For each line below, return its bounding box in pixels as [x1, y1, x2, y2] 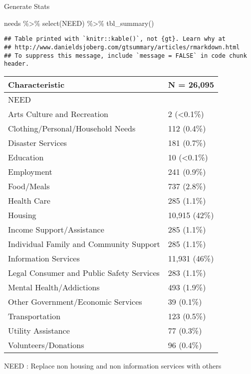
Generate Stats [4, 1, 50, 11]
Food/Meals [8, 180, 50, 192]
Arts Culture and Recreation [8, 108, 108, 120]
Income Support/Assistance [8, 223, 104, 235]
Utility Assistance [8, 324, 70, 336]
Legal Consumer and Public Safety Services [8, 266, 160, 278]
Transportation [8, 310, 61, 322]
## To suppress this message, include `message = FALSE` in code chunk [4, 52, 247, 59]
